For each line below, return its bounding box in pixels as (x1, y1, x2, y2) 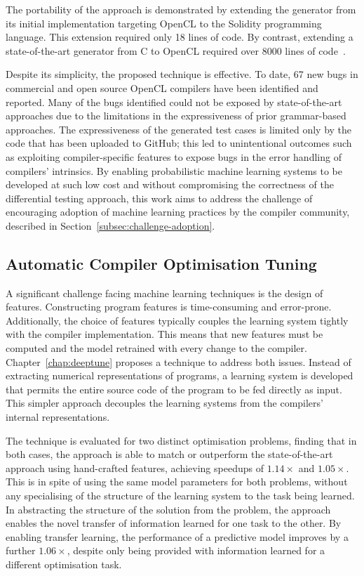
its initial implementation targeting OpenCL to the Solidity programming (6, 15, 322, 30)
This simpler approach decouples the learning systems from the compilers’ (6, 395, 323, 410)
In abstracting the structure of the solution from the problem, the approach (6, 502, 331, 516)
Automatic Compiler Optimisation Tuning (6, 252, 317, 274)
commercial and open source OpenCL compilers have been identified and (6, 80, 318, 95)
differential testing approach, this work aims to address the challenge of (6, 190, 313, 205)
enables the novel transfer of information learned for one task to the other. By (6, 516, 342, 530)
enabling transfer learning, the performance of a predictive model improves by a (6, 529, 349, 544)
